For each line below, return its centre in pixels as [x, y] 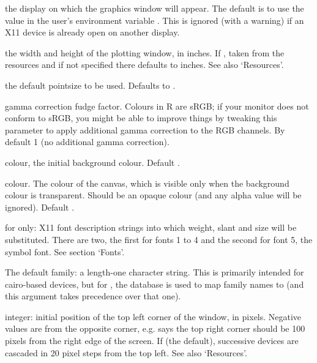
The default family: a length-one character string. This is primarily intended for [155, 272]
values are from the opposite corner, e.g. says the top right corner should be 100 [155, 328]
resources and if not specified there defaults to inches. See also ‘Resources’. [144, 65]
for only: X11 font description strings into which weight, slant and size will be [151, 227]
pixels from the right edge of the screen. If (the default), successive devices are [152, 341]
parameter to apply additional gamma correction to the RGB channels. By [145, 129]
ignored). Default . [40, 207]
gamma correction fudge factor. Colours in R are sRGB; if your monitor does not [157, 106]
